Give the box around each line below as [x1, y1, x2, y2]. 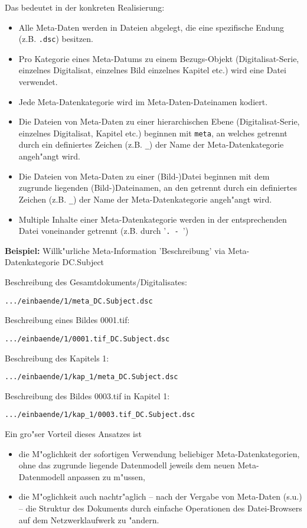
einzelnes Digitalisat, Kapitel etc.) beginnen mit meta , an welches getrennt [18, 126, 288, 139]
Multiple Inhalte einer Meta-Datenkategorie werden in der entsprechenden [18, 213, 287, 225]
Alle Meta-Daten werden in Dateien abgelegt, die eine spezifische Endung [18, 21, 284, 33]
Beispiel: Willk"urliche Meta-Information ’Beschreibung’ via [5, 244, 226, 256]
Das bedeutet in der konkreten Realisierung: [5, 1, 165, 13]
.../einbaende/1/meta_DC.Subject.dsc [5, 296, 153, 305]
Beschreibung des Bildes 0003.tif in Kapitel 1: [5, 389, 170, 402]
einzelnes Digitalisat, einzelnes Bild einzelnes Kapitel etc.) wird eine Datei [18, 64, 286, 76]
